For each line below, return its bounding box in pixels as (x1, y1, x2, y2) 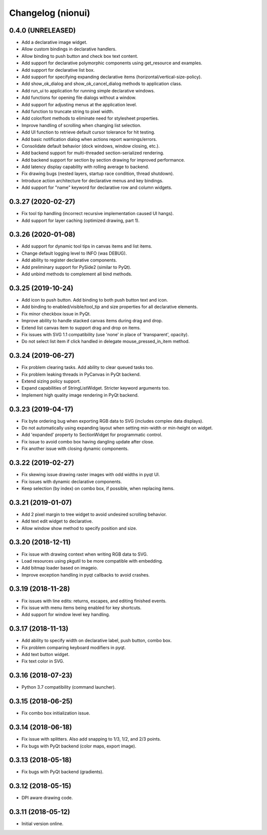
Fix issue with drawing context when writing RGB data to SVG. (21, 551, 148, 557)
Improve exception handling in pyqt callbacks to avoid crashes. (21, 571, 150, 578)
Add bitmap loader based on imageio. (21, 565, 98, 571)
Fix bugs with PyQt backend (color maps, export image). (21, 743, 136, 749)
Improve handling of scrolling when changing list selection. (21, 122, 142, 128)
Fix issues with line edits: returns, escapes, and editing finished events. (21, 598, 167, 604)
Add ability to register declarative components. (21, 257, 117, 263)
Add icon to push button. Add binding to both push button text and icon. (21, 297, 168, 303)
